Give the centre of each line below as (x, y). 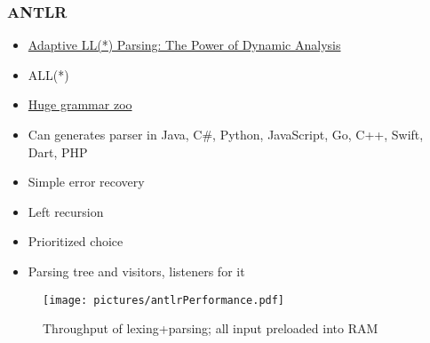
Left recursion (66, 211)
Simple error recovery (86, 182)
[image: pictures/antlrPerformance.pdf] (164, 300)
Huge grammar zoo (80, 104)
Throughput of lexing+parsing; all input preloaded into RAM (211, 328)
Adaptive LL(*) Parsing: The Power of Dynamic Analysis (184, 45)
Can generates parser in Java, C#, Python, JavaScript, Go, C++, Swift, (226, 134)
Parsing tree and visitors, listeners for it (136, 271)
